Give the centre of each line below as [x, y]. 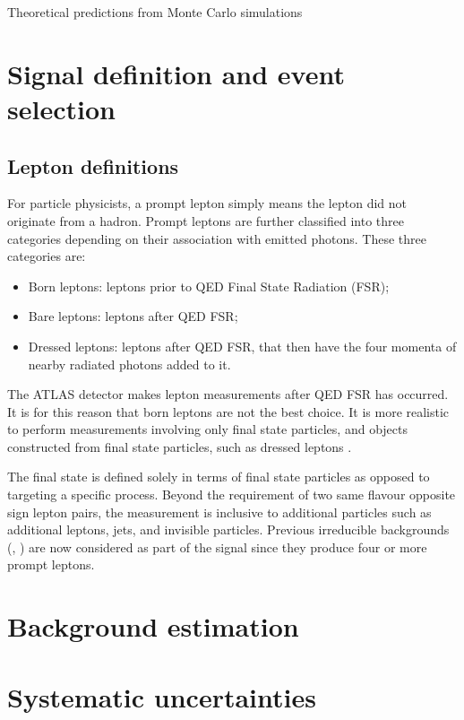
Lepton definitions [93, 165]
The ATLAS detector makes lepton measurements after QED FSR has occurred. [228, 394]
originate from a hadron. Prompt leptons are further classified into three [206, 220]
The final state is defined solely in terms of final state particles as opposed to [219, 477]
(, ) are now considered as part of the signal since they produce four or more [217, 547]
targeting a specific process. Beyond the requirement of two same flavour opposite [232, 494]
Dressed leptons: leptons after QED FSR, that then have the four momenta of [242, 346]
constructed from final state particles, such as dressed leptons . [180, 446]
